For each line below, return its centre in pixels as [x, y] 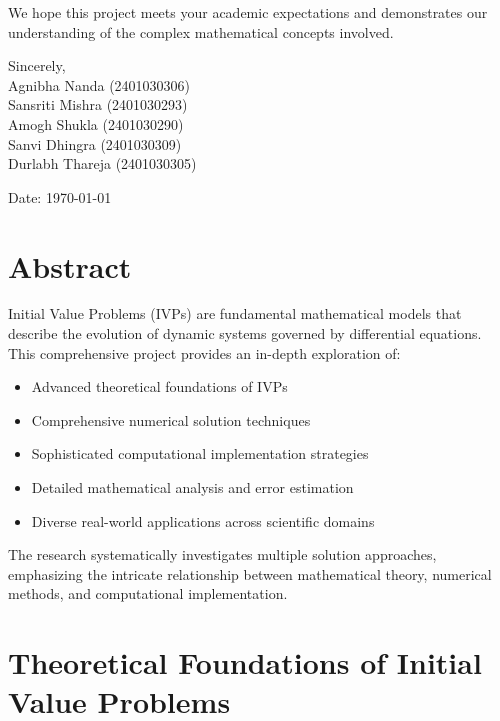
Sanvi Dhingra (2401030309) [95, 143]
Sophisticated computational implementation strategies [200, 453]
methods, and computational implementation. [148, 593]
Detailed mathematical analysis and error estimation [192, 487]
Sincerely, [37, 65]
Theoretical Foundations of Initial [245, 662]
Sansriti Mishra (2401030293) [98, 104]
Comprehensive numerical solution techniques [171, 419]
